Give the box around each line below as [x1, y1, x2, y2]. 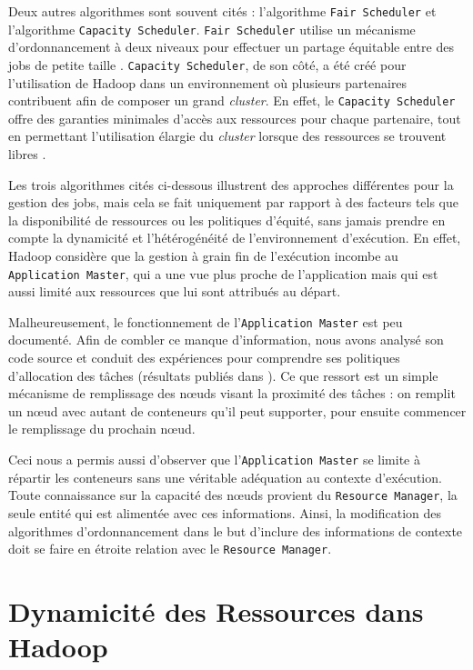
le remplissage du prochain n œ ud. [8, 419, 196, 438]
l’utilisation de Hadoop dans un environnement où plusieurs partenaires [8, 73, 408, 92]
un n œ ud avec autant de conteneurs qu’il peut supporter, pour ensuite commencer [8, 401, 467, 420]
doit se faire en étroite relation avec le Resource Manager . [8, 539, 332, 558]
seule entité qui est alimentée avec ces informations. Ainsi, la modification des [8, 503, 442, 522]
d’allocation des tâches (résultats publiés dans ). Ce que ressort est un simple [8, 365, 438, 385]
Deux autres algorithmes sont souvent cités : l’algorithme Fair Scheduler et [8, 2, 437, 20]
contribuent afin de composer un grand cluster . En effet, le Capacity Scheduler [8, 91, 456, 110]
